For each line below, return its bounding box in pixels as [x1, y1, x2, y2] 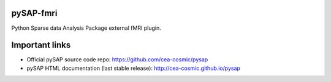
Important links [11, 40, 71, 50]
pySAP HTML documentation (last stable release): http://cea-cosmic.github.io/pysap [26, 64, 240, 72]
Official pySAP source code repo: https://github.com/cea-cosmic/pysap [26, 56, 208, 63]
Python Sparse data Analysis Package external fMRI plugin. [11, 24, 162, 32]
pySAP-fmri [11, 8, 58, 18]
